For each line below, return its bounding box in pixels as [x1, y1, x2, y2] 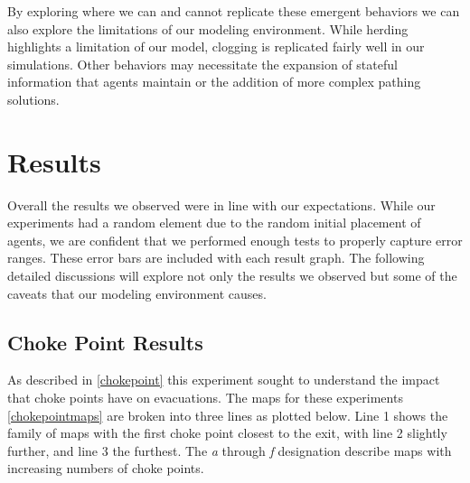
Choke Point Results [7, 328, 203, 356]
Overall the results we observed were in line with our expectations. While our [7, 195, 436, 214]
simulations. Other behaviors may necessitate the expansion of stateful [7, 54, 398, 73]
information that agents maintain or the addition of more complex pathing [7, 72, 421, 91]
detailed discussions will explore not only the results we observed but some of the [7, 266, 457, 285]
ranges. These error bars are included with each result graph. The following [7, 248, 425, 267]
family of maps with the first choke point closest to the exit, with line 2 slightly [7, 423, 447, 442]
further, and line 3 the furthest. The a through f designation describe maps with [7, 441, 452, 460]
